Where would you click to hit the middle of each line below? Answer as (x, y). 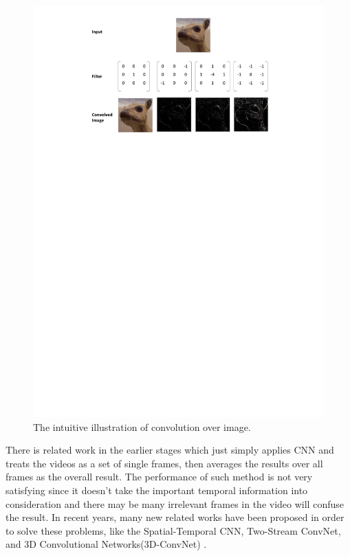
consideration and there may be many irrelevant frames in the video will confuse (175, 503)
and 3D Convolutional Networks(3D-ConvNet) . (106, 544)
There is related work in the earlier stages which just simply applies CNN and (170, 450)
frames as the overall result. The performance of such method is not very (159, 477)
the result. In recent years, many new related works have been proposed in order (175, 517)
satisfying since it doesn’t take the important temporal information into (157, 490)
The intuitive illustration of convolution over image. (142, 426)
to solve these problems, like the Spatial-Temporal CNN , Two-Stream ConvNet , (173, 530)
